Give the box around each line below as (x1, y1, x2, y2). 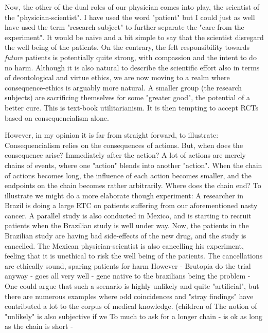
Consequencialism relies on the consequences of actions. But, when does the (5, 139, 243, 150)
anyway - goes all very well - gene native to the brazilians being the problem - (5, 270, 251, 281)
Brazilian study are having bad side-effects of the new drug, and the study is (5, 230, 246, 241)
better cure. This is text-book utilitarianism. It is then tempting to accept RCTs (5, 102, 259, 113)
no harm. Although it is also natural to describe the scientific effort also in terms (5, 62, 260, 72)
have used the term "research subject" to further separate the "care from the (5, 22, 244, 32)
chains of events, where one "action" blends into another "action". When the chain (5, 159, 262, 170)
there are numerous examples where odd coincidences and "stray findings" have (5, 290, 254, 301)
